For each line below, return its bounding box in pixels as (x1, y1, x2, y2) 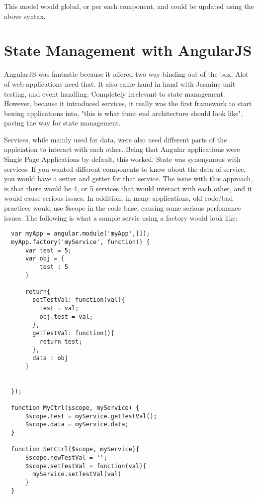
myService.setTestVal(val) (32, 471, 122, 478)
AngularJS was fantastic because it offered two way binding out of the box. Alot (4, 69, 249, 79)
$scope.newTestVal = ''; (25, 454, 107, 461)
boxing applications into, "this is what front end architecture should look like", (4, 108, 243, 118)
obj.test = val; (39, 313, 93, 320)
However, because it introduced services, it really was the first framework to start (4, 98, 252, 109)
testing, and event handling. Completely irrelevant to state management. (4, 88, 225, 99)
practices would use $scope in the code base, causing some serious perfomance (4, 203, 242, 213)
